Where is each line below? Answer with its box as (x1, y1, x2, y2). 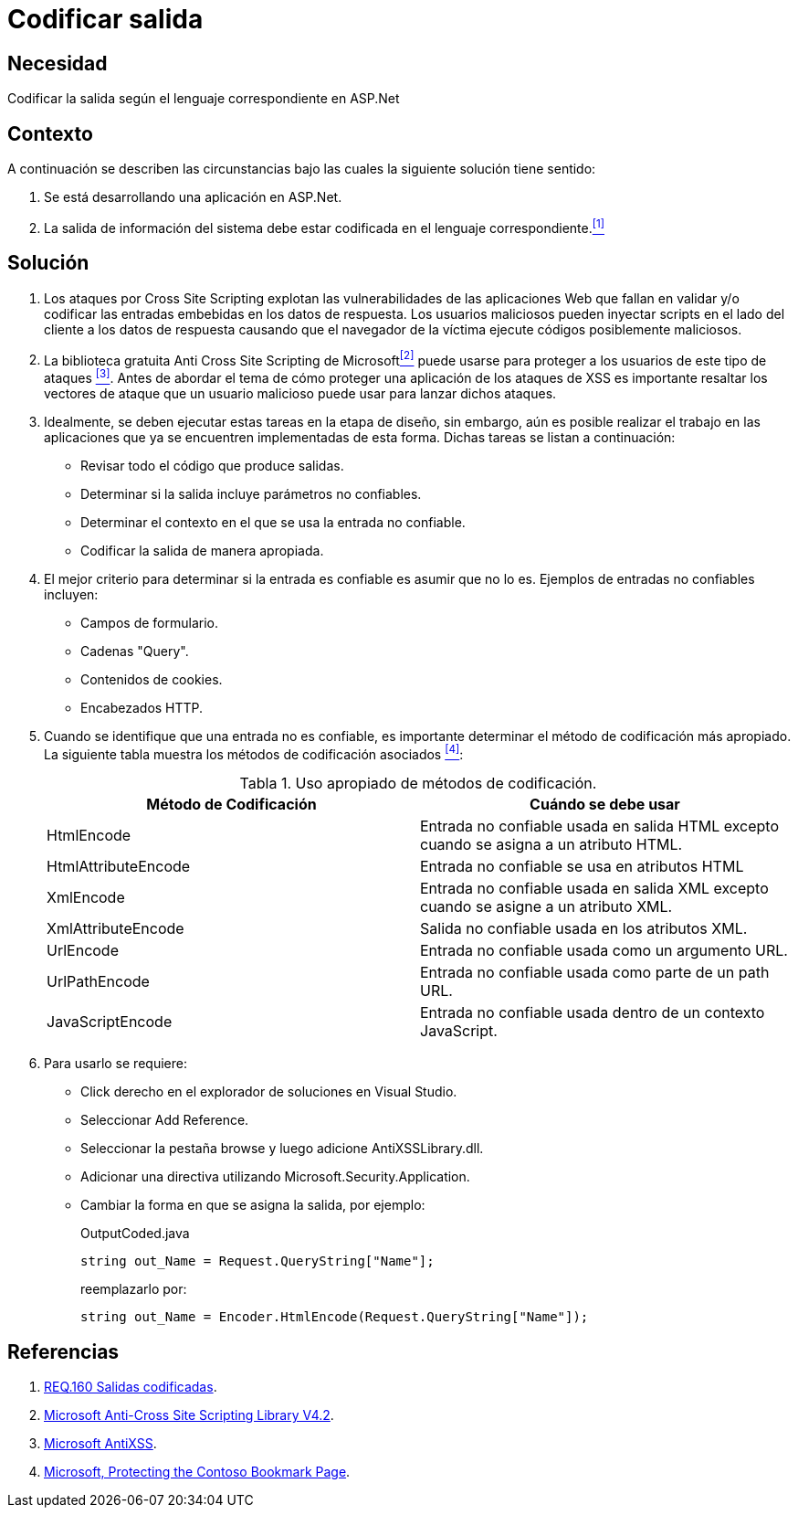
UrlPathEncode (47, 972, 150, 991)
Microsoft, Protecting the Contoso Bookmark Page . (44, 1464, 351, 1480)
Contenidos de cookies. (80, 671, 223, 687)
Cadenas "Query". (80, 642, 189, 659)
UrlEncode (47, 941, 119, 960)
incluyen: (44, 586, 99, 602)
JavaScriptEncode (47, 1012, 173, 1032)
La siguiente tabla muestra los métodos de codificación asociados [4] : (44, 743, 464, 762)
